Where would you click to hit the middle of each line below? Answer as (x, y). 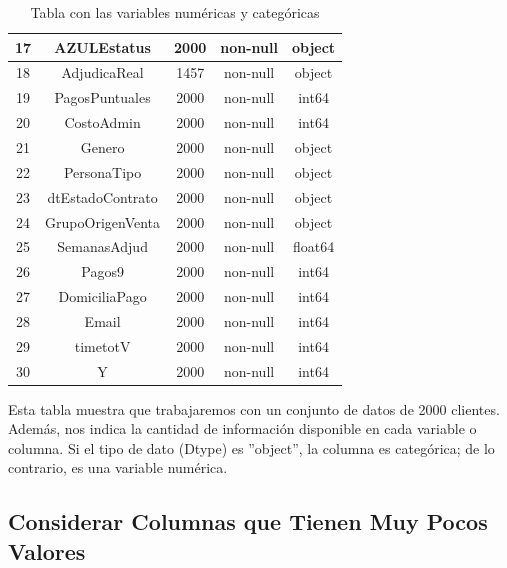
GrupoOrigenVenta (103, 221)
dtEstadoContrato (102, 196)
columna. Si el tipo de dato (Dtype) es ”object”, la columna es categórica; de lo (251, 447)
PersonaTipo (102, 171)
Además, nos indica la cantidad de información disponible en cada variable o (242, 428)
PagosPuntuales (102, 97)
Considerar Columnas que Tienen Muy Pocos (248, 521)
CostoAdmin (102, 122)
